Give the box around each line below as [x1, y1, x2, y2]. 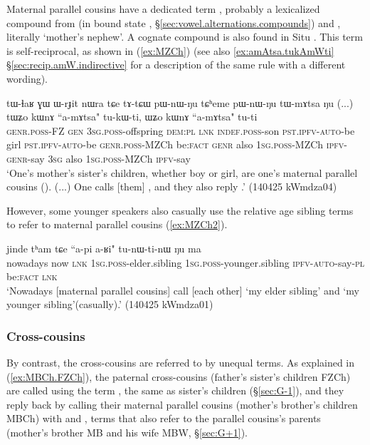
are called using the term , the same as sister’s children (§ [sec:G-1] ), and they [6, 383, 344, 398]
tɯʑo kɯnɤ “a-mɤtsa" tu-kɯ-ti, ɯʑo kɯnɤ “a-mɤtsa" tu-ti [6, 109, 258, 124]
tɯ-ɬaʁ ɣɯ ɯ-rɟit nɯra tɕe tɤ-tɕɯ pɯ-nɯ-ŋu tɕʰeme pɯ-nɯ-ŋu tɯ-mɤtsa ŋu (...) [6, 95, 354, 110]
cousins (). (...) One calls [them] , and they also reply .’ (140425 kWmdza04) [6, 179, 337, 194]
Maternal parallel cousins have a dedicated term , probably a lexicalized [6, 1, 320, 16]
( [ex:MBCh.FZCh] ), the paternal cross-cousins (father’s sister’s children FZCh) [6, 369, 351, 384]
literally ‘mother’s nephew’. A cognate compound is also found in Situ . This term [6, 29, 363, 44]
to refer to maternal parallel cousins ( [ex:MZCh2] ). [6, 217, 228, 232]
